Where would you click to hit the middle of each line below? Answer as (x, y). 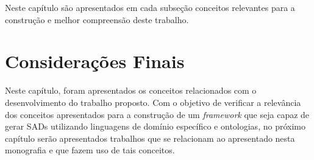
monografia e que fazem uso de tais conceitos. (90, 150)
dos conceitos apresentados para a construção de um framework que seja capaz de (157, 114)
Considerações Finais (95, 61)
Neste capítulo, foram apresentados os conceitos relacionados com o (131, 90)
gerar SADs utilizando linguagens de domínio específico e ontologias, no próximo (155, 126)
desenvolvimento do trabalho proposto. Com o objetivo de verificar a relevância (153, 102)
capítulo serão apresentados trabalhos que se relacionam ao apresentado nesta (150, 138)
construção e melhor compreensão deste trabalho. (97, 19)
